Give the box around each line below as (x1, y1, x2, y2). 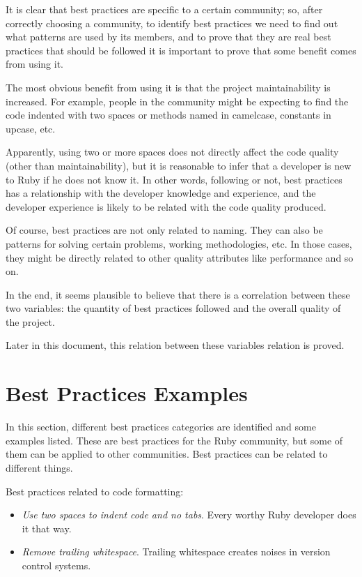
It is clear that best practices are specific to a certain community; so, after (6, 2, 323, 16)
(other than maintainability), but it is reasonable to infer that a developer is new (6, 158, 352, 172)
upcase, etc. (6, 121, 56, 135)
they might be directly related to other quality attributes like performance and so (6, 250, 354, 264)
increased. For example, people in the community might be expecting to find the (6, 93, 349, 108)
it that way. (22, 520, 72, 535)
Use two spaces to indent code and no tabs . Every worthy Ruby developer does (22, 507, 356, 522)
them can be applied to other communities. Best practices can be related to (6, 447, 328, 461)
